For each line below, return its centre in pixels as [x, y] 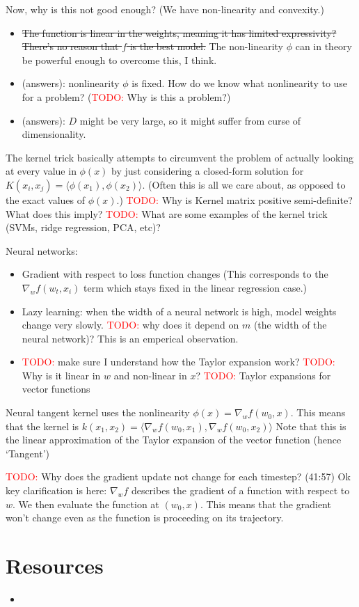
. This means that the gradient [265, 504]
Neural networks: [42, 250]
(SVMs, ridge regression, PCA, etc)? [83, 227]
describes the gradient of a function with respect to [240, 490]
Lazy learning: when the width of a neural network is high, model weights [179, 311]
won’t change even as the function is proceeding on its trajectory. [145, 518]
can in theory [324, 46]
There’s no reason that [70, 46]
